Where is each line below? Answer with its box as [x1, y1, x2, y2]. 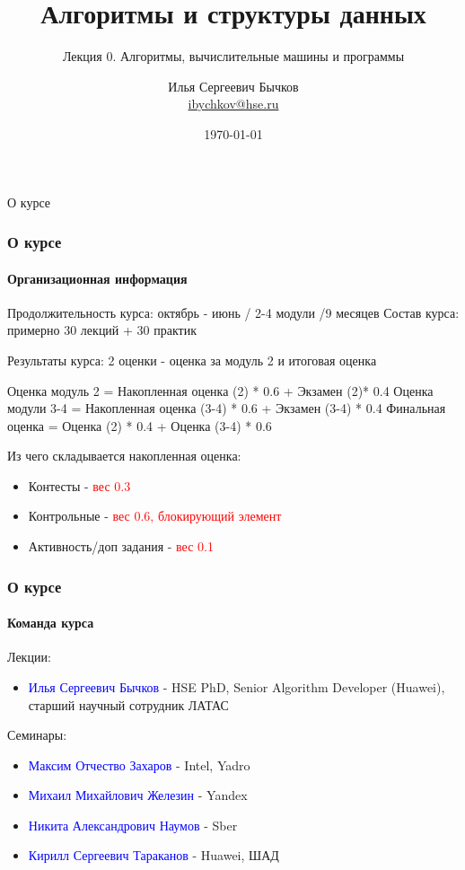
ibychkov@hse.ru [188, 94, 279, 113]
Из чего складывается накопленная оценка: [7, 446, 241, 465]
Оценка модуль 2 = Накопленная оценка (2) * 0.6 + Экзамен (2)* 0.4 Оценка [7, 381, 434, 400]
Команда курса [7, 613, 94, 632]
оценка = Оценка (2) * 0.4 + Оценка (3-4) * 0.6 [7, 416, 272, 435]
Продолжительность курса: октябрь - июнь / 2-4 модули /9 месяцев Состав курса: [7, 303, 460, 321]
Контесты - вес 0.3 [28, 476, 131, 495]
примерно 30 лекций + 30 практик [7, 321, 197, 339]
